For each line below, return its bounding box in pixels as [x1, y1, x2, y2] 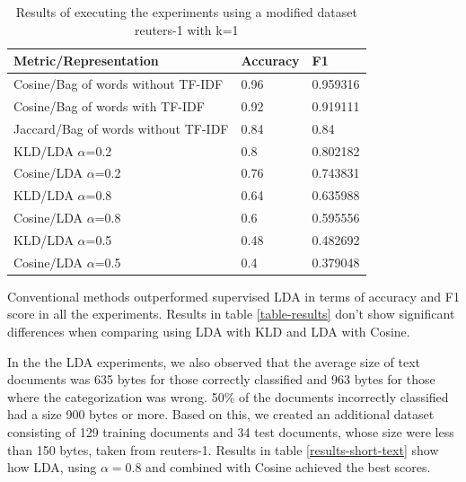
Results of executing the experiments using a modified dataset [15, 3, 357, 21]
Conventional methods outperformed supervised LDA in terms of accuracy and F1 [7, 286, 460, 305]
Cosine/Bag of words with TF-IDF [13, 96, 205, 115]
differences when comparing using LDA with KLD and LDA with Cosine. [7, 322, 410, 341]
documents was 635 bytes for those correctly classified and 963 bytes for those [7, 370, 435, 389]
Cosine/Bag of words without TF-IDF [13, 74, 224, 93]
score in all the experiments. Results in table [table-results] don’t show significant [7, 304, 455, 323]
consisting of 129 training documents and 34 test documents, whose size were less [7, 423, 454, 442]
